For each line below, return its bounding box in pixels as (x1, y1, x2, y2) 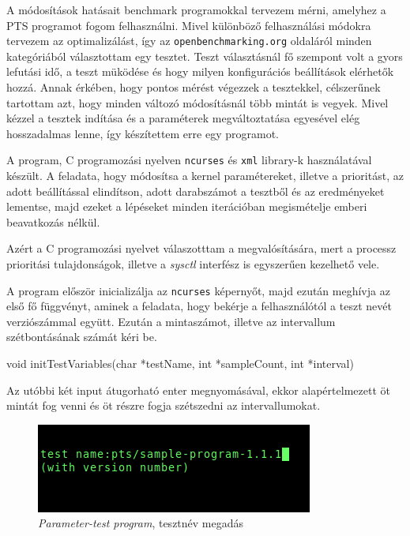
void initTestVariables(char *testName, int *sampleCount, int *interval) (6, 355, 354, 372)
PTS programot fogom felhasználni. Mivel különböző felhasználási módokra (6, 17, 371, 33)
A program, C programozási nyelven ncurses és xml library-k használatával (6, 152, 372, 168)
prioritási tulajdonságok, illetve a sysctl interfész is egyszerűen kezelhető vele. (6, 256, 380, 272)
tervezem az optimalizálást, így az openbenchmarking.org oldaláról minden (6, 32, 372, 49)
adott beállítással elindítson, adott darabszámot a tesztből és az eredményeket (6, 182, 385, 199)
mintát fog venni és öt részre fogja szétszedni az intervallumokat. (6, 397, 321, 414)
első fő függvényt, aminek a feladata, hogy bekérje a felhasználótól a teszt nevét (6, 298, 392, 314)
